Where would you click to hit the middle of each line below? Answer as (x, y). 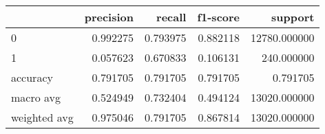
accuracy (32, 77)
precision (109, 17)
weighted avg (42, 117)
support (293, 17)
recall (171, 17)
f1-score (219, 17)
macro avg (36, 97)
